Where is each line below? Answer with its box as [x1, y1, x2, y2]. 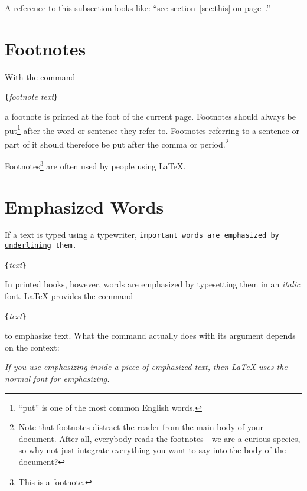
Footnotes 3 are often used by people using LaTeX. [5, 158, 186, 172]
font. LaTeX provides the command [5, 290, 133, 302]
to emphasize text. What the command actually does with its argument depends [5, 329, 296, 342]
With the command [5, 70, 76, 83]
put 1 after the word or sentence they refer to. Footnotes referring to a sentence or [5, 122, 299, 136]
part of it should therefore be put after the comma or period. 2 [5, 136, 229, 150]
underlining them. [5, 241, 77, 250]
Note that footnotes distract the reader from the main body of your [18, 421, 263, 433]
